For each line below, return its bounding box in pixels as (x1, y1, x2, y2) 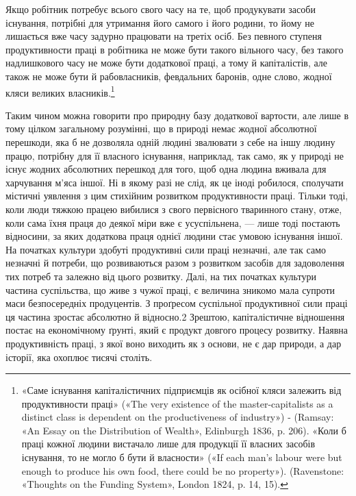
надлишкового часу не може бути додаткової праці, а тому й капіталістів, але (5, 55, 328, 70)
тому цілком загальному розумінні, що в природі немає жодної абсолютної (5, 121, 317, 136)
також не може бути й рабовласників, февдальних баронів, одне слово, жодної (5, 69, 332, 83)
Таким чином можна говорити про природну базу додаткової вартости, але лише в (5, 108, 349, 122)
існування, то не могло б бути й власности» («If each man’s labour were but (21, 450, 342, 464)
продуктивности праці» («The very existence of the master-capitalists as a (21, 396, 333, 410)
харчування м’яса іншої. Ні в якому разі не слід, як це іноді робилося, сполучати (5, 175, 344, 189)
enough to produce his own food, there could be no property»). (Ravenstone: (21, 463, 344, 478)
